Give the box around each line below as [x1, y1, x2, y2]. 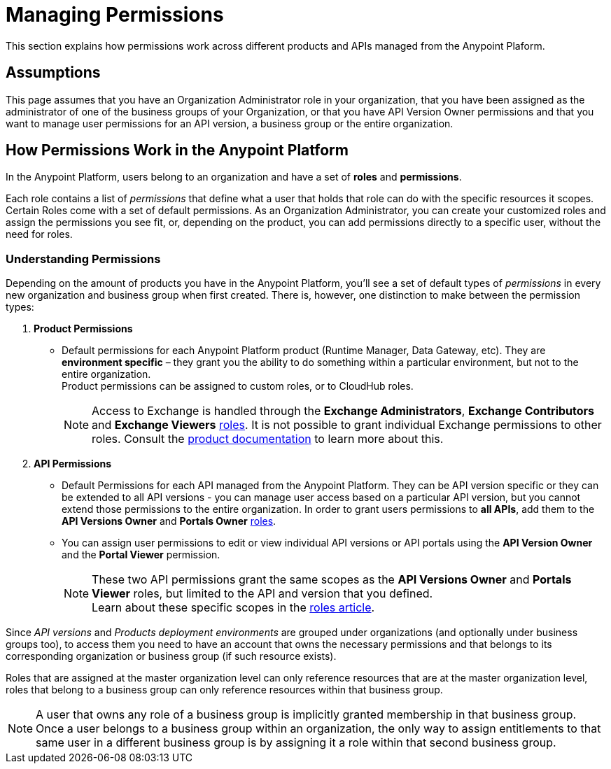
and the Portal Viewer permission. [62, 549, 220, 561]
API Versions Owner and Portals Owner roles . [62, 515, 276, 528]
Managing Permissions [6, 3, 224, 27]
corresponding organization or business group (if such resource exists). [6, 650, 337, 663]
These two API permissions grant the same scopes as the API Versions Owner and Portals [92, 572, 572, 587]
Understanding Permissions [6, 251, 161, 266]
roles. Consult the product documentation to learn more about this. [92, 432, 444, 446]
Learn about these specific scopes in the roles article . [92, 600, 375, 615]
